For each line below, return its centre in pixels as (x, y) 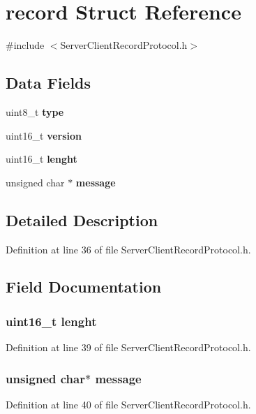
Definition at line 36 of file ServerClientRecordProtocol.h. (128, 249)
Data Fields (48, 83)
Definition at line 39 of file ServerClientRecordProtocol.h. (128, 347)
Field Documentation (84, 287)
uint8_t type (35, 111)
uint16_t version (44, 135)
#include (25, 45)
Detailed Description (82, 220)
